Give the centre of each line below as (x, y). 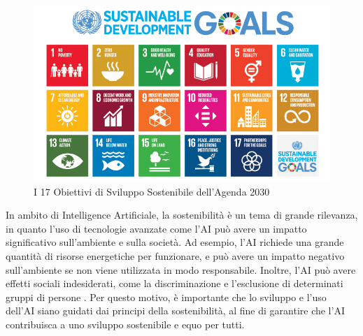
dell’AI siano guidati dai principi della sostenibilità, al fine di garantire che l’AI (175, 311)
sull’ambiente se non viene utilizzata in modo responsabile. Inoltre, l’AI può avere (181, 269)
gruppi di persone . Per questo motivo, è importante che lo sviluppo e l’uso (166, 297)
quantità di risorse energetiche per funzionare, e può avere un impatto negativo (175, 255)
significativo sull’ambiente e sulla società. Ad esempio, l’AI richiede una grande (175, 242)
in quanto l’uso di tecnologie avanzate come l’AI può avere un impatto (156, 228)
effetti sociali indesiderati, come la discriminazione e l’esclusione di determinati (175, 283)
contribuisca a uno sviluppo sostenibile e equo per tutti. (125, 324)
